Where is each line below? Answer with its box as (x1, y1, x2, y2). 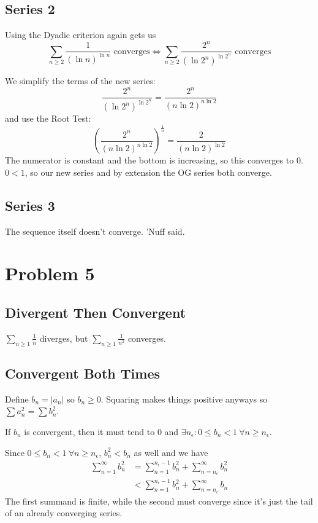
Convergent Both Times (5, 364, 161, 383)
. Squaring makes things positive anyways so (100, 392, 268, 405)
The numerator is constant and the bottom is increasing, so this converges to (5, 154, 294, 167)
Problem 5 (5, 261, 95, 286)
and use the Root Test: (5, 112, 91, 125)
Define (5, 392, 29, 405)
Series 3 (5, 195, 55, 214)
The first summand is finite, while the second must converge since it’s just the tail (5, 494, 313, 507)
